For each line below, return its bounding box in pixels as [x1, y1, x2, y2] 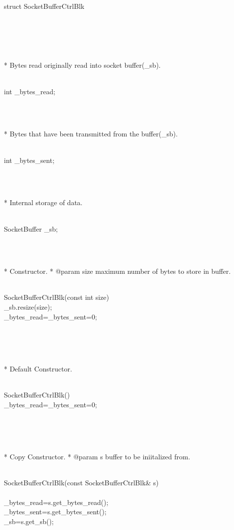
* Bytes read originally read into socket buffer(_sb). [4, 60, 161, 70]
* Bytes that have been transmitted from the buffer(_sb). [4, 129, 178, 139]
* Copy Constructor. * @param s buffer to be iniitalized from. [4, 451, 190, 462]
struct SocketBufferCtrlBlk [4, 1, 84, 11]
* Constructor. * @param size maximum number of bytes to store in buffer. [4, 266, 231, 276]
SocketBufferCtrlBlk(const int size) [4, 292, 109, 302]
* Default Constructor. [4, 364, 72, 374]
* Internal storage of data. [4, 197, 82, 208]
